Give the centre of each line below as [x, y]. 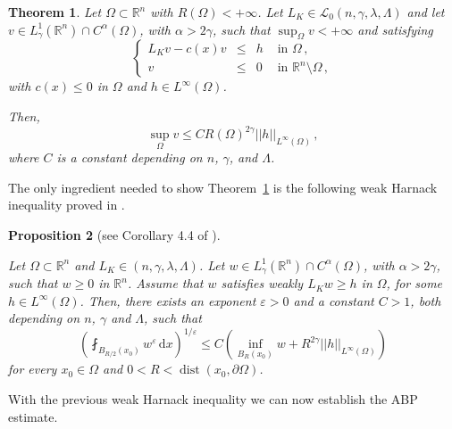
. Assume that [165, 283]
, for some [414, 283]
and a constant [334, 300]
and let [426, 12]
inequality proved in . [67, 205]
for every [33, 369]
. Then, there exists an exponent [168, 300]
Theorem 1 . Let [55, 12]
